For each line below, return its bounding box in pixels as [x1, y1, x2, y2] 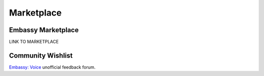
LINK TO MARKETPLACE [9, 39, 59, 45]
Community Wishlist [9, 51, 73, 59]
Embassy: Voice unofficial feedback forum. [9, 64, 96, 70]
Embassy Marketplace [9, 26, 79, 34]
